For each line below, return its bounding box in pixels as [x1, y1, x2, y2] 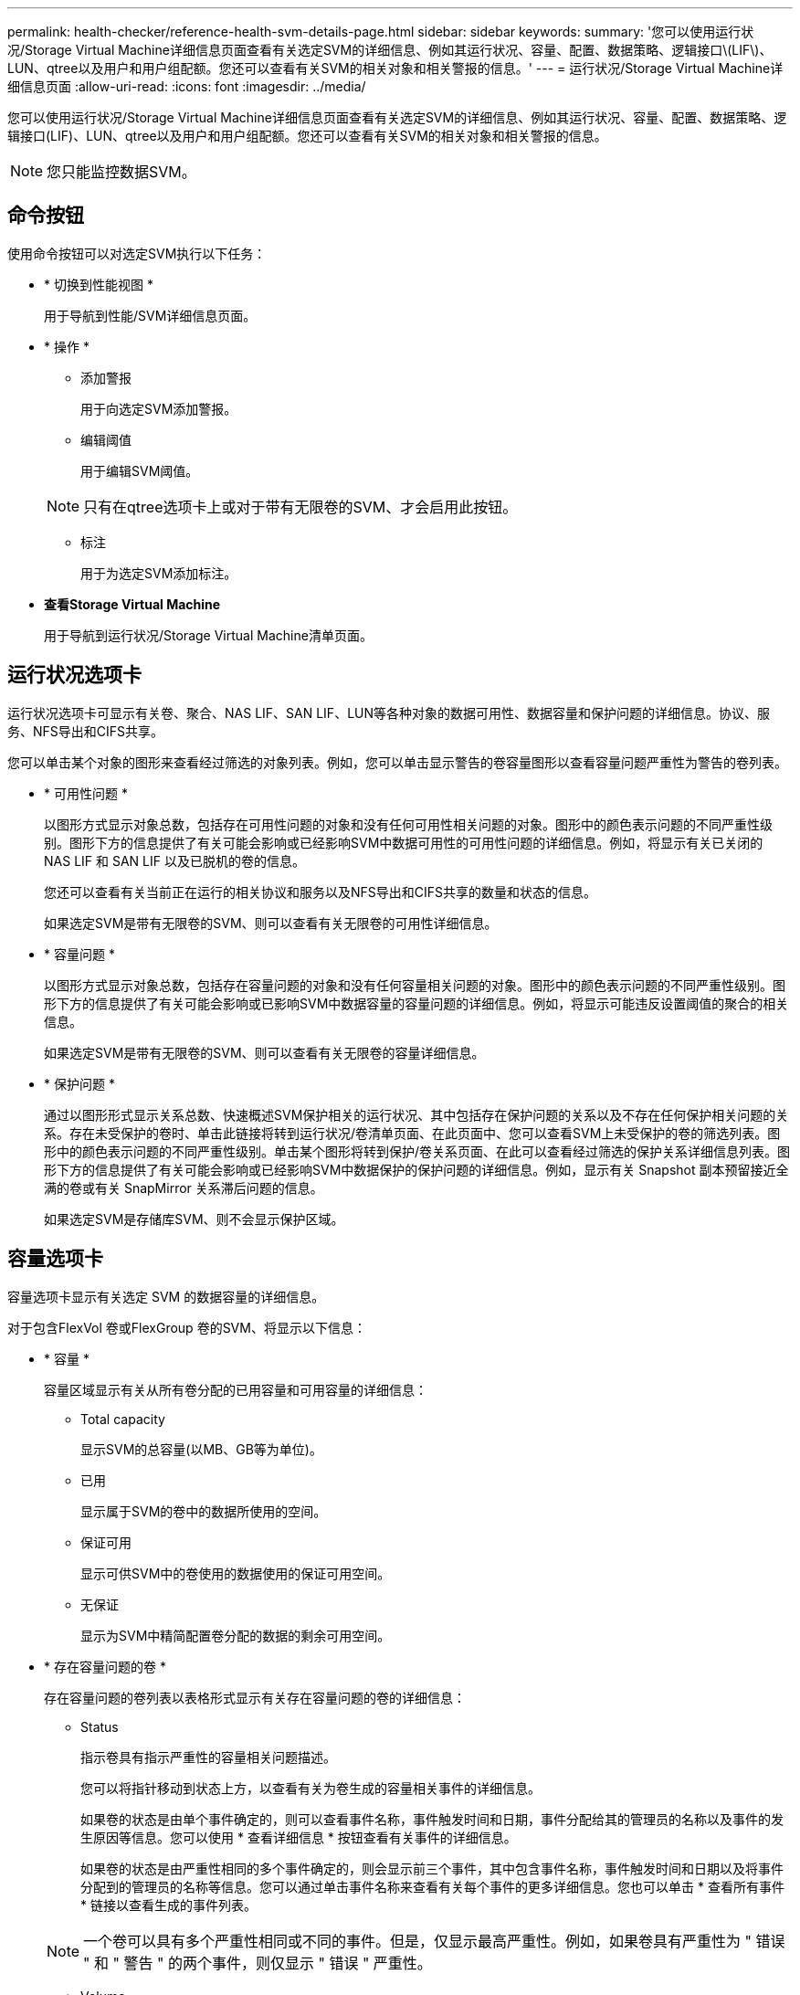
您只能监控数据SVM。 [47, 163, 196, 181]
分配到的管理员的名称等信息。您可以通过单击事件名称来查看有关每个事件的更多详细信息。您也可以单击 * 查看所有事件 [80, 1878, 784, 1895]
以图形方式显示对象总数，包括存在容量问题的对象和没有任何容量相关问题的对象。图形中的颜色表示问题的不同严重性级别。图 [44, 976, 785, 993]
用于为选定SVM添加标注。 [80, 565, 237, 581]
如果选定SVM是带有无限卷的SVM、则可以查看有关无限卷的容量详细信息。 [44, 1044, 485, 1061]
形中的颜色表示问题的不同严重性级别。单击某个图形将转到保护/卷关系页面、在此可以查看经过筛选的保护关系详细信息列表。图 [44, 1143, 791, 1159]
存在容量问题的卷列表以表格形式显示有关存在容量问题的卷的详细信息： [44, 1689, 466, 1705]
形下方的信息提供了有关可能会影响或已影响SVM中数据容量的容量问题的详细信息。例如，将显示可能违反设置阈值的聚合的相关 [44, 995, 789, 1011]
